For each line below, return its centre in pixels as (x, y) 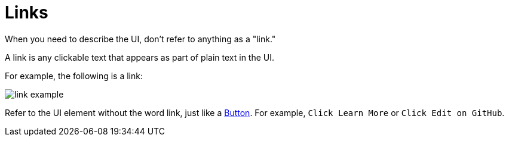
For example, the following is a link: (74, 76)
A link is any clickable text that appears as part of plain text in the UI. (140, 57)
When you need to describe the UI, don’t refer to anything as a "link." (140, 39)
